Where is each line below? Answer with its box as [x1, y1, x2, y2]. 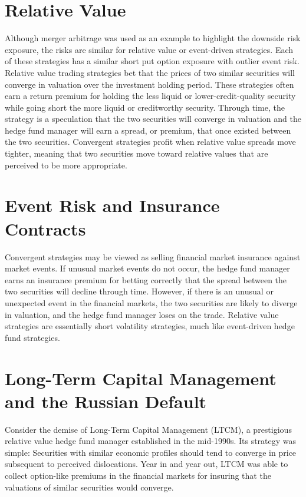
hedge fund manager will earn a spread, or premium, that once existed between [5, 124, 291, 136]
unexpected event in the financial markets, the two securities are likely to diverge [5, 296, 298, 309]
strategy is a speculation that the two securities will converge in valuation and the [5, 112, 301, 125]
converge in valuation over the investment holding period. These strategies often [5, 78, 294, 90]
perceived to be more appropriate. [5, 158, 127, 171]
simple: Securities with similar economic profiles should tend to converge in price [5, 446, 297, 458]
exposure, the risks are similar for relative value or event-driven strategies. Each [5, 43, 294, 55]
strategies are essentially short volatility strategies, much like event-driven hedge [5, 320, 295, 332]
